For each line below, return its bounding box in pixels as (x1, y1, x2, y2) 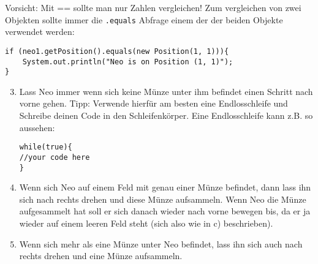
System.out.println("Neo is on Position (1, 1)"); (22, 57, 233, 66)
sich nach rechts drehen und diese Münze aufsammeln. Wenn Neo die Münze (19, 192, 306, 205)
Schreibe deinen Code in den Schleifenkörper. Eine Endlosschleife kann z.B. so (19, 109, 313, 121)
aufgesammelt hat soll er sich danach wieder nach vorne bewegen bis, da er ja (19, 205, 311, 217)
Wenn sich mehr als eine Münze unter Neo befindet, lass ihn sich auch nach (19, 237, 303, 250)
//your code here (19, 153, 90, 162)
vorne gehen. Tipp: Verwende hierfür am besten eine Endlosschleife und (19, 97, 288, 110)
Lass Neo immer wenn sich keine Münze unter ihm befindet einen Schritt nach (19, 85, 313, 97)
